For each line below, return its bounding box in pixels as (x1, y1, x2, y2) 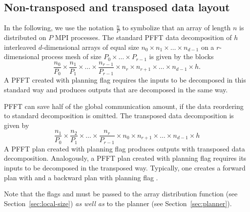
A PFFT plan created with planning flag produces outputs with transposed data (4, 143, 245, 153)
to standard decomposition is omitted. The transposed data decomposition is (4, 110, 234, 121)
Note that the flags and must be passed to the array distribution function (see (4, 189, 238, 199)
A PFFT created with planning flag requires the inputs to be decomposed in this (4, 75, 246, 85)
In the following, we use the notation (4, 22, 114, 33)
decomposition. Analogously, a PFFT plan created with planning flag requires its (4, 153, 247, 163)
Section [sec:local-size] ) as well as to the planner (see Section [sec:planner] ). (4, 198, 232, 208)
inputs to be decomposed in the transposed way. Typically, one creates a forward (4, 163, 246, 172)
